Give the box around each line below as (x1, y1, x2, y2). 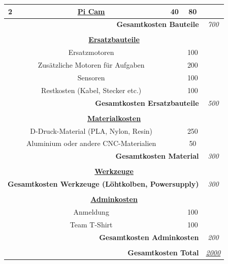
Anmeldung (73, 207, 109, 217)
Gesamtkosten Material (115, 151, 199, 161)
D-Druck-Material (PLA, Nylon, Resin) (30, 125, 153, 136)
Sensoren (77, 72, 105, 82)
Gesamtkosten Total (127, 247, 199, 257)
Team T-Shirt (70, 219, 113, 229)
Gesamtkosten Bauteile (116, 19, 199, 30)
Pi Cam (77, 6, 105, 16)
